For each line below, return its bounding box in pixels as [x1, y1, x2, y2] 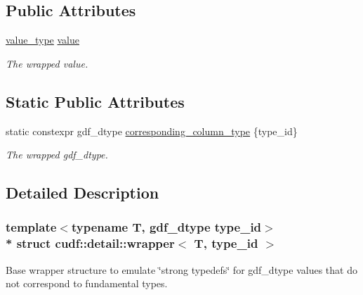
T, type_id [194, 234, 258, 252]
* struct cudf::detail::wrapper [6, 234, 175, 252]
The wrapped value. [6, 56, 88, 70]
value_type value [6, 32, 80, 47]
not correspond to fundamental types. [6, 276, 168, 291]
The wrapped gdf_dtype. [6, 147, 108, 162]
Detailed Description [6, 182, 159, 203]
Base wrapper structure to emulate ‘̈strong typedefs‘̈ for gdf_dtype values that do [6, 262, 357, 277]
